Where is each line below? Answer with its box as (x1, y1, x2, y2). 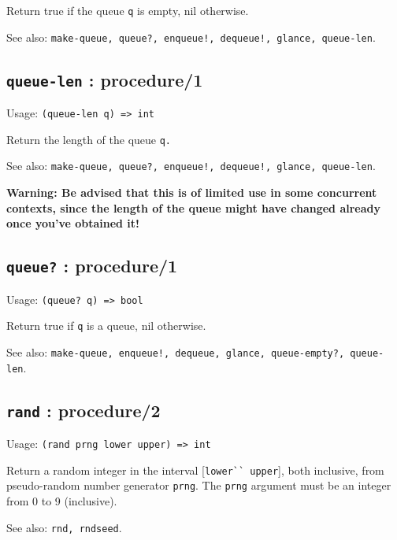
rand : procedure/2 (6, 398, 161, 422)
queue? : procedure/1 (6, 253, 178, 278)
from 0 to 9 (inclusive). (6, 493, 117, 509)
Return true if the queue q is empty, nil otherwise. (6, 2, 249, 18)
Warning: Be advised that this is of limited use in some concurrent (6, 184, 377, 201)
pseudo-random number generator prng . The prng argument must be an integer (6, 477, 391, 494)
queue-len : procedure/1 (6, 67, 203, 91)
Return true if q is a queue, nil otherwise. (6, 317, 206, 334)
